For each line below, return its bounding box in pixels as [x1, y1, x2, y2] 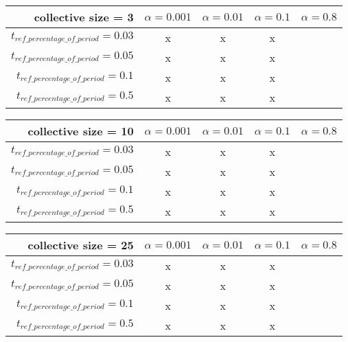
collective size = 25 [27, 237, 134, 253]
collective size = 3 [34, 9, 134, 25]
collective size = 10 [27, 123, 134, 139]
